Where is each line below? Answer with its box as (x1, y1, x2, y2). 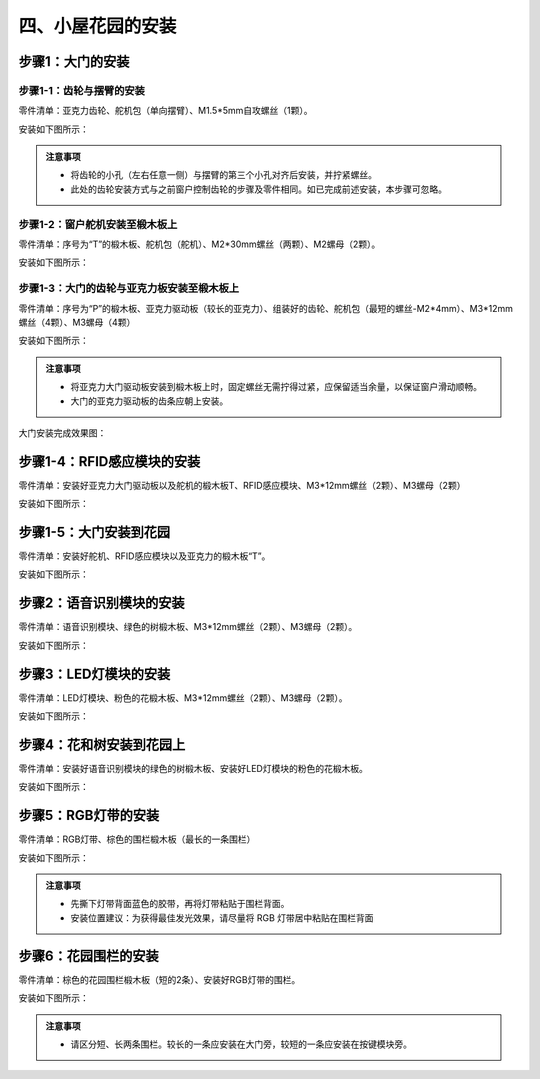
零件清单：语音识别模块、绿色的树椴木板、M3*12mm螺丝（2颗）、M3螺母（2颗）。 (18, 621, 358, 633)
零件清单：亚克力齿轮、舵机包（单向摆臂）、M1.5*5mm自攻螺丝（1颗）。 (18, 105, 314, 117)
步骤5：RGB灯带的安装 (18, 807, 160, 824)
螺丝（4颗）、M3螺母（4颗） (18, 316, 136, 328)
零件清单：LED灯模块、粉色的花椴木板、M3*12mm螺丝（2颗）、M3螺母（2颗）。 (18, 691, 348, 704)
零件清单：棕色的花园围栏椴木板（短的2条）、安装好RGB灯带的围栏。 (18, 973, 301, 985)
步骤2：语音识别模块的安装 (18, 595, 185, 612)
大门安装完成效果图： (18, 426, 107, 439)
